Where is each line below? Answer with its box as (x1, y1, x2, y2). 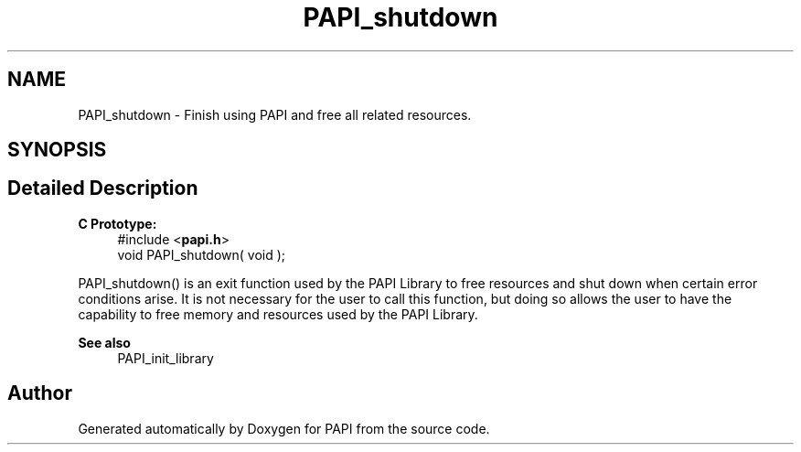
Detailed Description (7, 177, 198, 200)
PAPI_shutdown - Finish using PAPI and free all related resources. (78, 106, 472, 123)
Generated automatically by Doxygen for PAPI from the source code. (78, 420, 490, 436)
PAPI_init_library (117, 350, 214, 366)
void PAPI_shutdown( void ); (117, 246, 286, 263)
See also (78, 334, 131, 350)
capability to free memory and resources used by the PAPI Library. (78, 306, 478, 322)
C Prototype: (78, 215, 157, 231)
